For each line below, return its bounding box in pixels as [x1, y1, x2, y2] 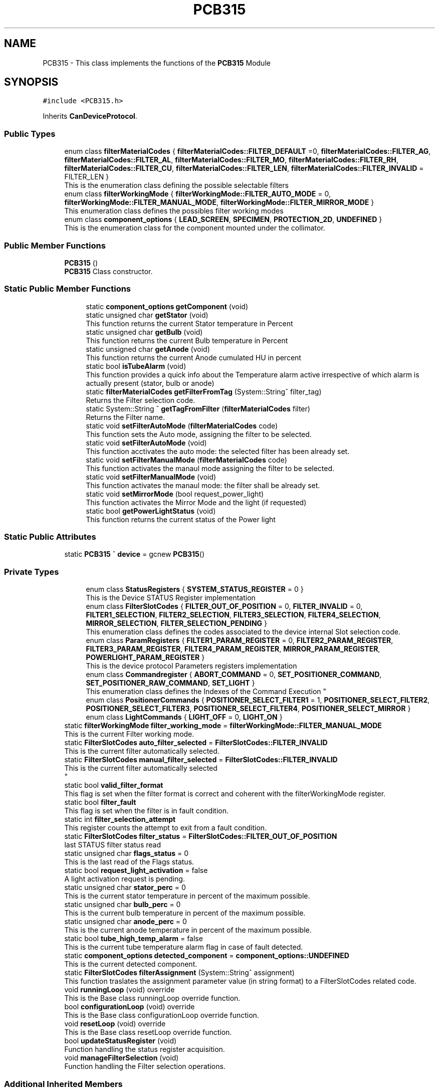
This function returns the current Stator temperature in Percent [86, 319, 293, 328]
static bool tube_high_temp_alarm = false [64, 934, 203, 943]
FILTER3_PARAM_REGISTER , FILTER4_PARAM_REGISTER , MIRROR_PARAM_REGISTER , [86, 644, 380, 653]
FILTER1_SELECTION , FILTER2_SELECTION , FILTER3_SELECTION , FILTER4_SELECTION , [86, 610, 381, 619]
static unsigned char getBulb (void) [86, 327, 203, 336]
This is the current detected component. [64, 960, 197, 969]
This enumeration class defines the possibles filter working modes [64, 206, 284, 215]
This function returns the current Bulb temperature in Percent [86, 336, 288, 345]
